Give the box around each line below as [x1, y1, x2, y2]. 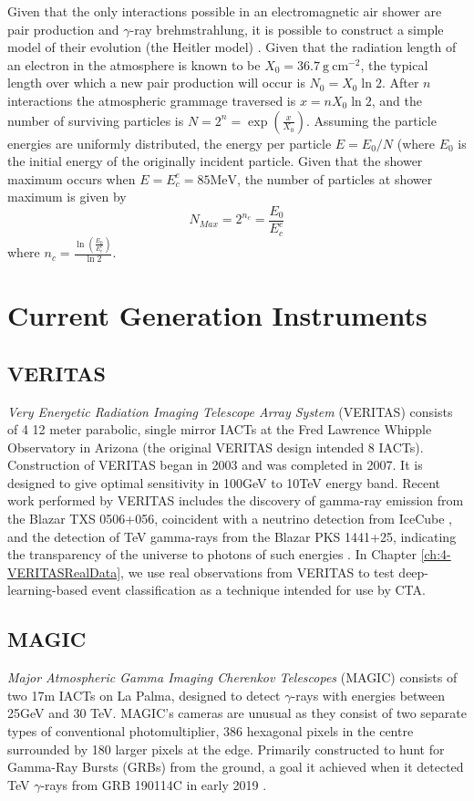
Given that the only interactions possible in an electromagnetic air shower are [7, 2, 442, 20]
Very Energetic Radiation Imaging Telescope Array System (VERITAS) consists [7, 401, 453, 421]
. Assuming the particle [305, 110, 437, 130]
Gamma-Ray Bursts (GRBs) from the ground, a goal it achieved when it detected [7, 757, 464, 776]
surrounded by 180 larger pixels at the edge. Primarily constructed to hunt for [7, 739, 445, 758]
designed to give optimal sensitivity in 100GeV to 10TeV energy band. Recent [7, 473, 440, 492]
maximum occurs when [7, 169, 136, 188]
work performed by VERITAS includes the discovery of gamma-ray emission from [7, 491, 464, 510]
